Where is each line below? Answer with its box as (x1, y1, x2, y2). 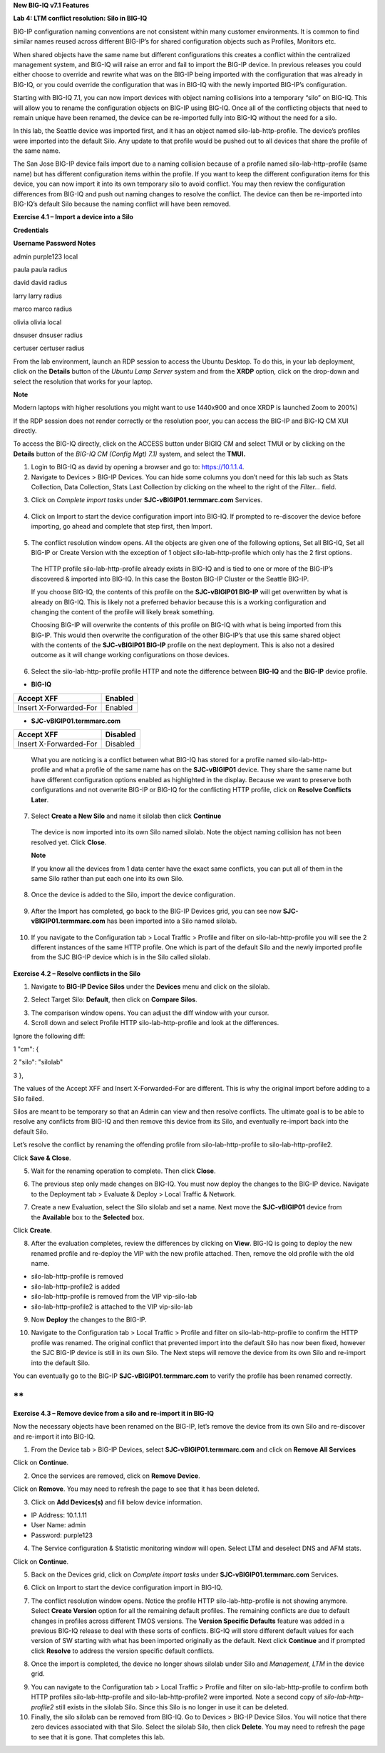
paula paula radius (13, 265, 68, 274)
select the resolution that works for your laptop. (13, 377, 153, 386)
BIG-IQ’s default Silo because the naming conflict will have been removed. (13, 200, 231, 209)
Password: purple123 (31, 1531, 93, 1539)
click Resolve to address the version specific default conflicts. (31, 1647, 215, 1655)
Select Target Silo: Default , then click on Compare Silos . (31, 995, 197, 1004)
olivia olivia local (13, 318, 62, 326)
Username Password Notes (13, 239, 96, 248)
